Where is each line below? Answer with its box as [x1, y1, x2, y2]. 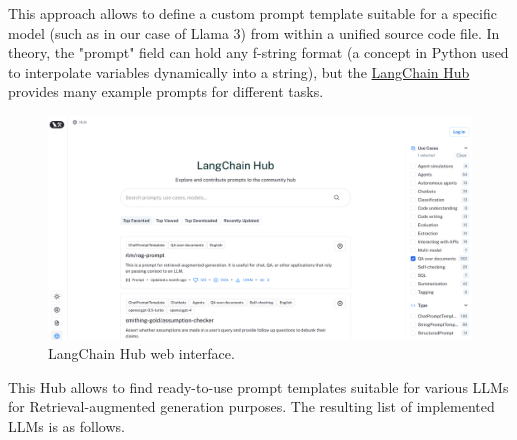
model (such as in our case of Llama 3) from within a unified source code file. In [8, 22, 500, 43]
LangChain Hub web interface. [48, 343, 235, 364]
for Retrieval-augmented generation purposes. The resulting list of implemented [8, 396, 495, 417]
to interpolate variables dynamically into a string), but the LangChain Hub [8, 61, 470, 82]
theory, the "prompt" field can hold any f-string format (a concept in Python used [8, 42, 509, 63]
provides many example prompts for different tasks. [8, 81, 324, 102]
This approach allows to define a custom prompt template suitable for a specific [8, 3, 497, 23]
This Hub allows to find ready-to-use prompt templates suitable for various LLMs [8, 376, 509, 397]
